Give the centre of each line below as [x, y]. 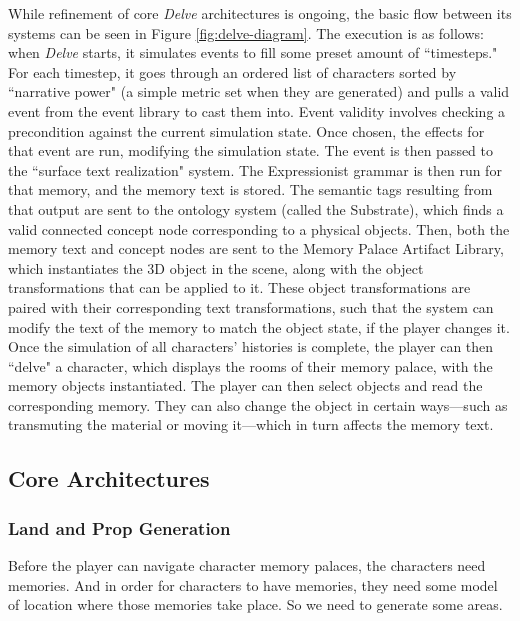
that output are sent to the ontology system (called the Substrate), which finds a [256, 208]
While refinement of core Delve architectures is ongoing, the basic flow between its [260, 13]
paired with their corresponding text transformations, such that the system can [251, 306]
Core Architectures [109, 478]
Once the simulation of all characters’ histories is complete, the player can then [251, 346]
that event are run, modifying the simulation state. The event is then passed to [251, 150]
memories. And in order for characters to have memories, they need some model [253, 584]
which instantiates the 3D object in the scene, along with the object [216, 267]
